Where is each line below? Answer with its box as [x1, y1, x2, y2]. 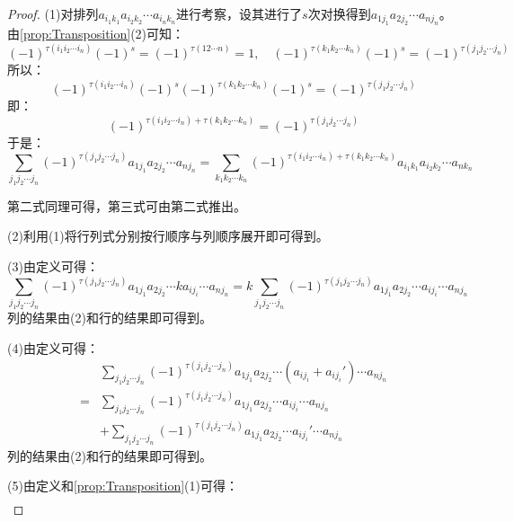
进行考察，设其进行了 [176, 4, 303, 22]
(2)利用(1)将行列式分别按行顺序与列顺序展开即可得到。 [7, 226, 329, 245]
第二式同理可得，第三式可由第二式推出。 [7, 196, 246, 215]
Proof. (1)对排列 [7, 4, 99, 22]
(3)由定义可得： [7, 257, 99, 275]
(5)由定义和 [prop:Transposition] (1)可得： [7, 476, 238, 495]
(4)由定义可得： [7, 338, 99, 357]
